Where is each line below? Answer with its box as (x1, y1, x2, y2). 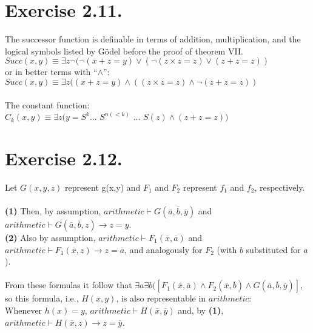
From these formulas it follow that (5, 279, 132, 291)
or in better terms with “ (5, 65, 98, 78)
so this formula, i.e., (5, 292, 79, 305)
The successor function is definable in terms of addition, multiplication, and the (5, 33, 301, 45)
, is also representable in (116, 292, 206, 305)
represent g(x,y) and (65, 180, 141, 193)
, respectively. (254, 180, 305, 193)
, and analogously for (124, 243, 203, 256)
